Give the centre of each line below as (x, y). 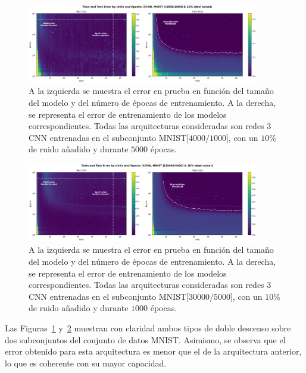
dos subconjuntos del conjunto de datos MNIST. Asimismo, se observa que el (145, 339)
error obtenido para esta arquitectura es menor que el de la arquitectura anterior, (153, 351)
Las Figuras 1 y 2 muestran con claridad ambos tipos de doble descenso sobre (148, 327)
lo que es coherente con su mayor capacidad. (86, 363)
